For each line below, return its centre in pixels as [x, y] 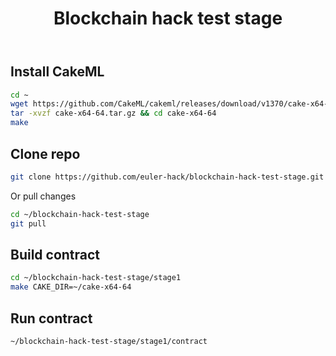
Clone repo [45, 153]
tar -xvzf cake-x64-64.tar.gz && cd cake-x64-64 [113, 113]
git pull [28, 223]
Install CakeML [57, 72]
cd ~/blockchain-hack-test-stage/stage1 [96, 278]
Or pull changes [43, 196]
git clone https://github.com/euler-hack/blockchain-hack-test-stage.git [167, 177]
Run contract [51, 318]
